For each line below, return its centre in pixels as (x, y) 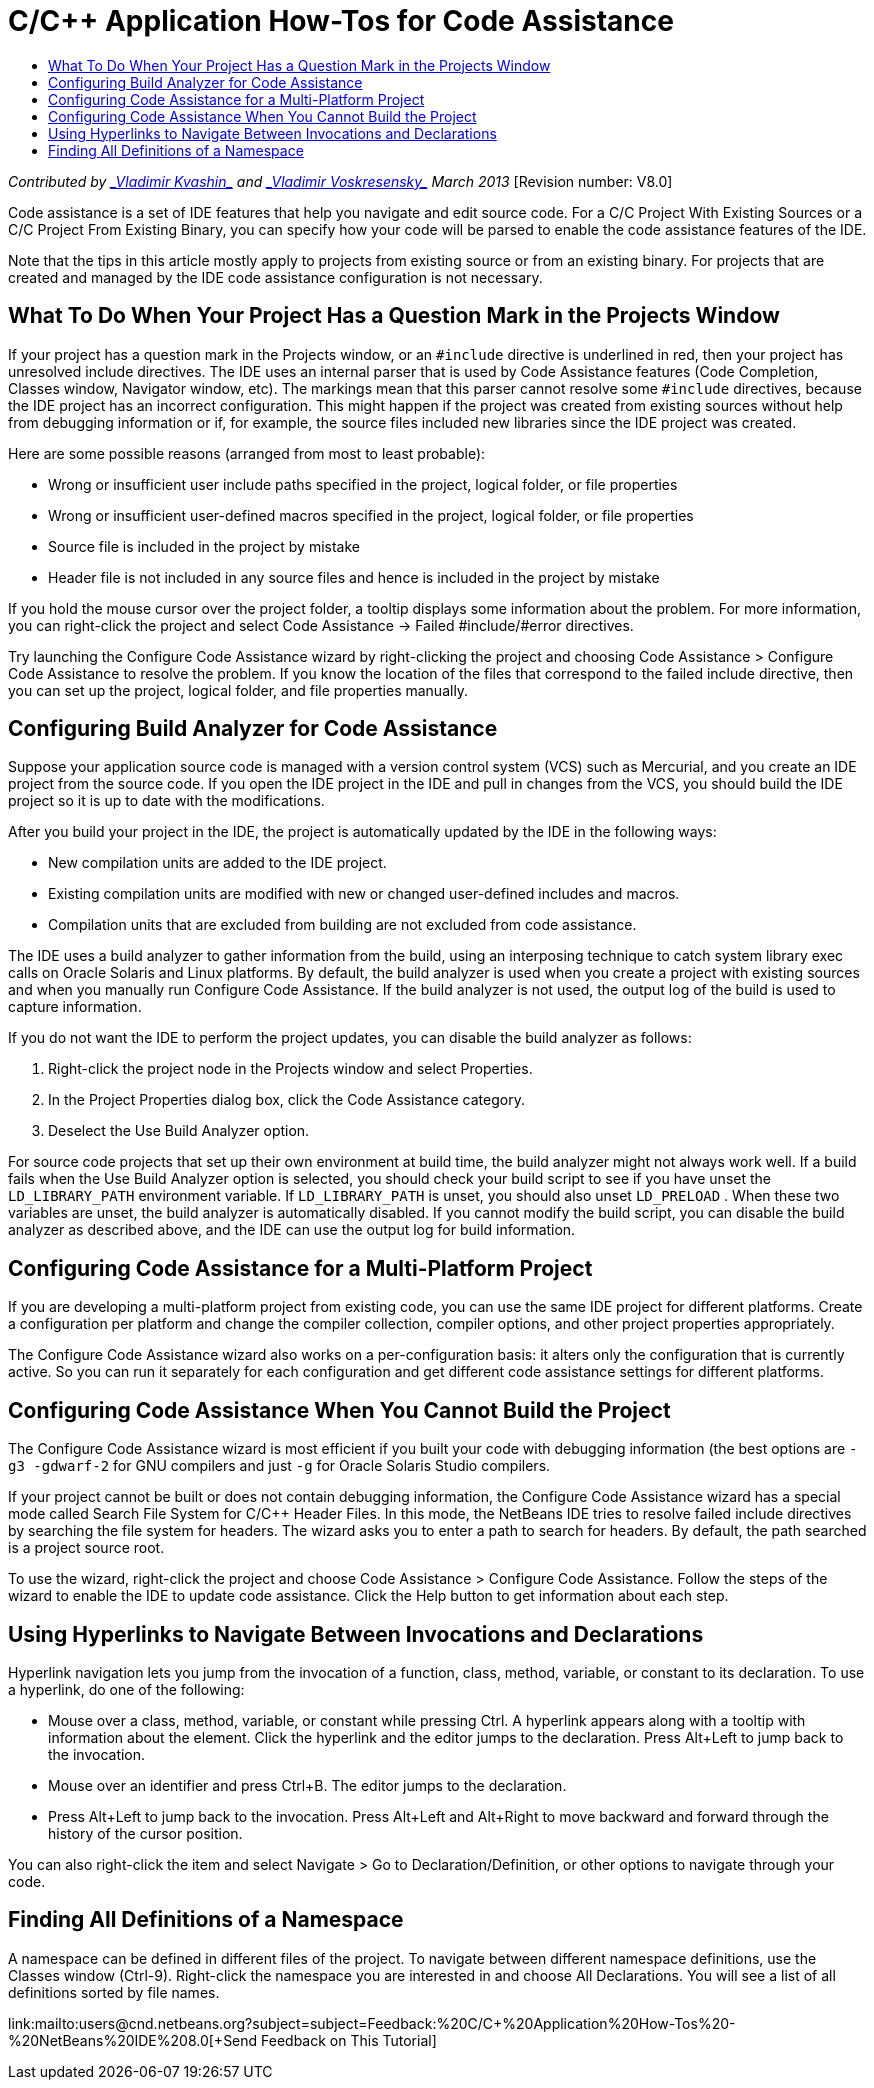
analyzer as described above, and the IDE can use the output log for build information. (292, 1230)
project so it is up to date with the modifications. (166, 801)
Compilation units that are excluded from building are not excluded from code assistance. (342, 925)
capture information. (75, 1007)
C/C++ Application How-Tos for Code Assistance (341, 21)
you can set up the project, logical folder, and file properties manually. (238, 690)
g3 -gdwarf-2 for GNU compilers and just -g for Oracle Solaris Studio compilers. (279, 1466)
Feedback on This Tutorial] (349, 2040)
